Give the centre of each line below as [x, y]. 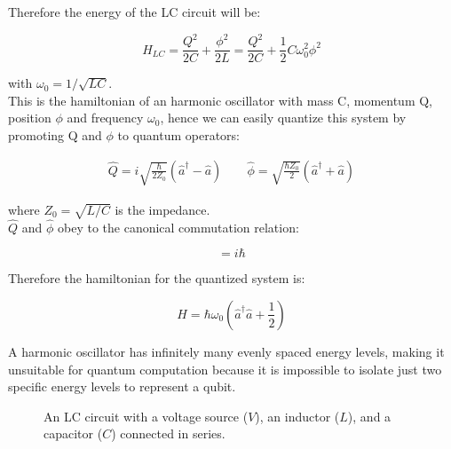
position [30, 118]
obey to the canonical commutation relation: [178, 227]
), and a [369, 416]
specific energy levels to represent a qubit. [122, 386]
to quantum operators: [178, 134]
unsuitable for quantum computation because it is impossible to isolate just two [225, 369]
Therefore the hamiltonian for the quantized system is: [157, 278]
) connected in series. [168, 433]
